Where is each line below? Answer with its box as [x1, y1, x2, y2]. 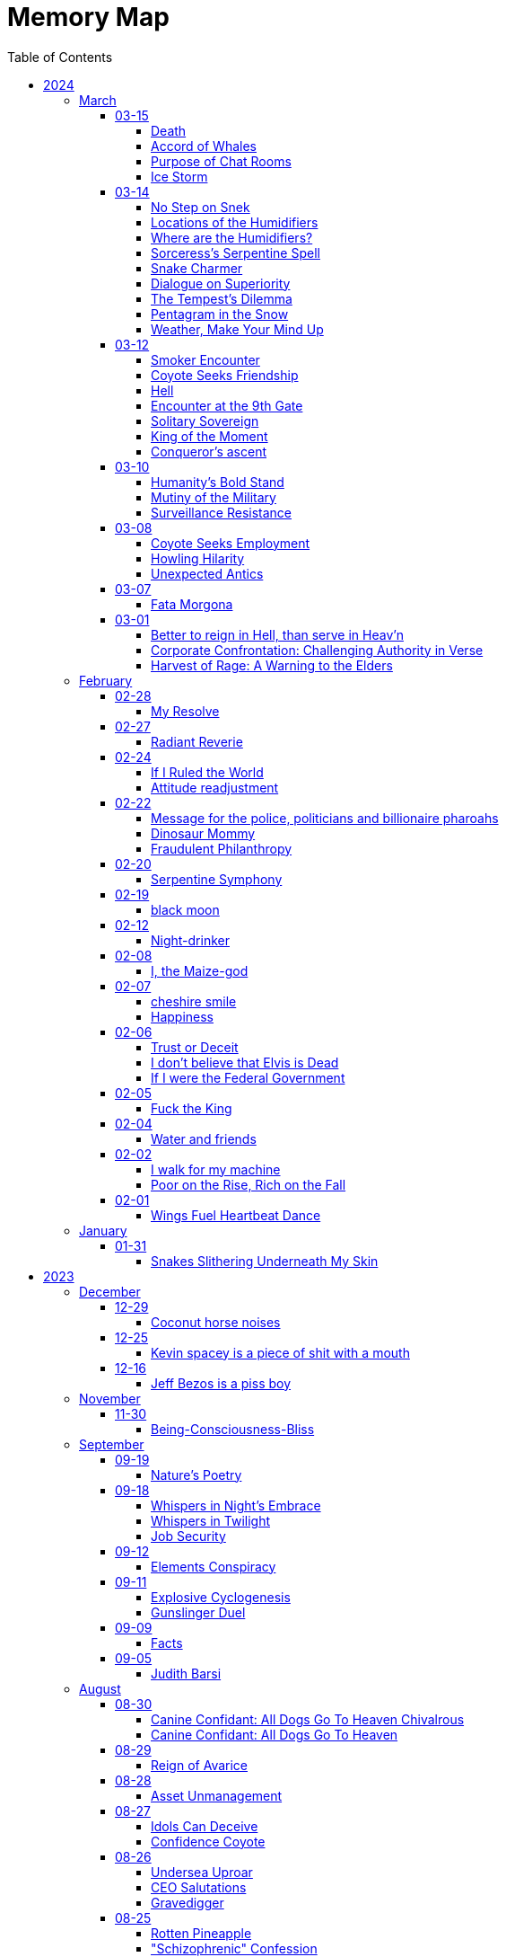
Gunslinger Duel [151, 1604, 246, 1620]
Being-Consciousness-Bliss [151, 1421, 315, 1437]
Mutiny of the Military [151, 489, 276, 505]
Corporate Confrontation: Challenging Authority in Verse [151, 642, 484, 658]
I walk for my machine [151, 1161, 281, 1177]
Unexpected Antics [151, 565, 264, 581]
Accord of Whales [151, 137, 257, 154]
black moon [151, 901, 220, 917]
